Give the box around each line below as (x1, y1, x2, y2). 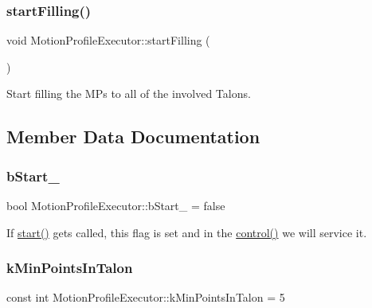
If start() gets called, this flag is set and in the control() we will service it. (6, 224, 367, 240)
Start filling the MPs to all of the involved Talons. (6, 85, 251, 102)
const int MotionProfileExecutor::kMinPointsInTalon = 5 (6, 289, 285, 306)
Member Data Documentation (6, 124, 260, 149)
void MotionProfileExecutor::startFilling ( (6, 32, 210, 49)
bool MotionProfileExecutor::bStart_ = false (6, 197, 225, 213)
